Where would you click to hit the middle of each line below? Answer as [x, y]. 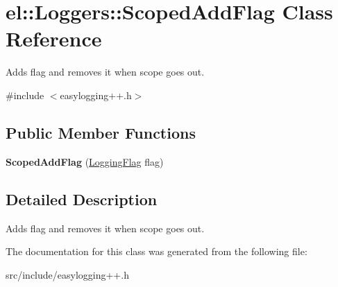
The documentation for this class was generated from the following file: [157, 251]
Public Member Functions [101, 132]
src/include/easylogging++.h [67, 274]
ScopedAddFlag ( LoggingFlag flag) [85, 161]
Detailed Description [82, 199]
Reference [54, 38]
